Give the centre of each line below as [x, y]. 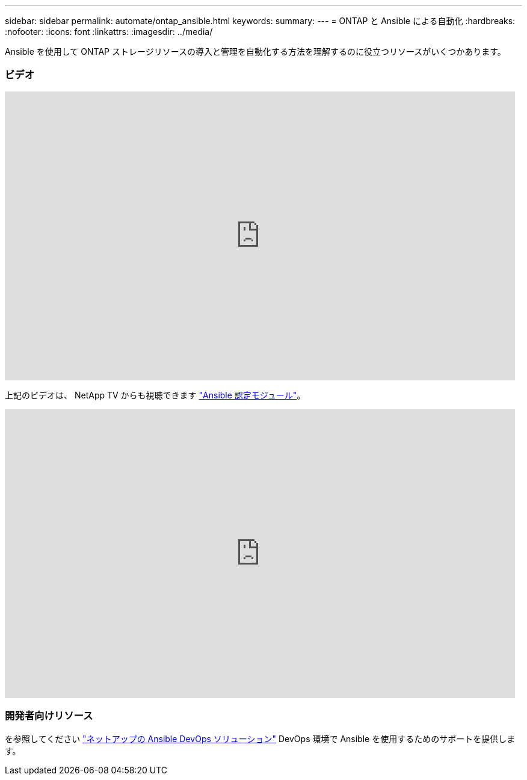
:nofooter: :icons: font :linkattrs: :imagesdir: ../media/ [109, 32]
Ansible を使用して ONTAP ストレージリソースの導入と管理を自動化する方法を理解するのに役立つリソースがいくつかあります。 [255, 51]
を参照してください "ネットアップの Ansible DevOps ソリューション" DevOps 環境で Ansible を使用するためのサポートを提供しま [260, 738]
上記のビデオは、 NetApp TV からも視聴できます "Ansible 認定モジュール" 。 [155, 395]
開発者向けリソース [49, 716]
